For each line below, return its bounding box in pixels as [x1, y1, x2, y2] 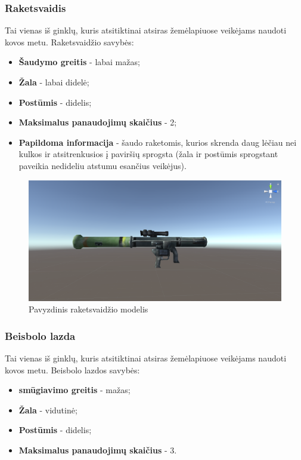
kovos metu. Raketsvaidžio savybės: [5, 35, 134, 48]
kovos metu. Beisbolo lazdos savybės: [5, 363, 140, 376]
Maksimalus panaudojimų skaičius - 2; [18, 116, 177, 128]
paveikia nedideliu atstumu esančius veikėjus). [18, 159, 187, 171]
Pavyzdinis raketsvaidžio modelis [29, 303, 148, 315]
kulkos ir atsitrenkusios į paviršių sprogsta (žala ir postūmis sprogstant [18, 148, 278, 160]
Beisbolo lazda [5, 328, 76, 343]
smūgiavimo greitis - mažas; [18, 384, 131, 396]
